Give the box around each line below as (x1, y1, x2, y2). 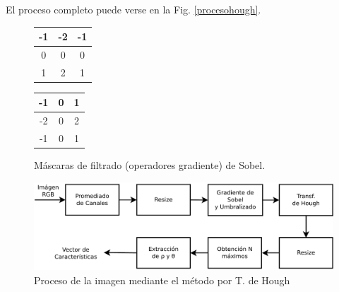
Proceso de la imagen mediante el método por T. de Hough (34, 272, 290, 287)
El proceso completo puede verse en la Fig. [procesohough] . (6, 2, 261, 16)
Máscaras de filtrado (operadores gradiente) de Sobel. (34, 158, 266, 173)
